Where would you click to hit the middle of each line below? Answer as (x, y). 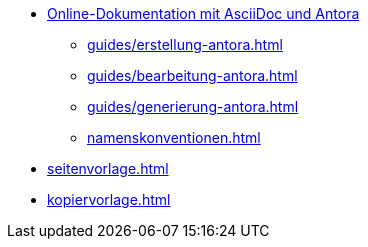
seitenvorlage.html (108, 168)
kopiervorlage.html (109, 199)
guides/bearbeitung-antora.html (192, 75)
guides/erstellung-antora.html (185, 44)
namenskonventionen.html (174, 137)
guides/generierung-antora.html (193, 106)
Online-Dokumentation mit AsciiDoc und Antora (203, 13)
